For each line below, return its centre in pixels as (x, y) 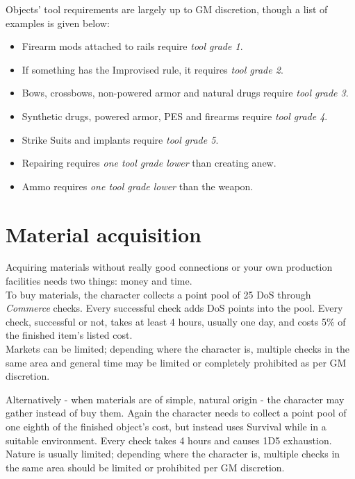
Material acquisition (104, 234)
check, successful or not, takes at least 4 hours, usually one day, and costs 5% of (176, 321)
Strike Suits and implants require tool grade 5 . (120, 139)
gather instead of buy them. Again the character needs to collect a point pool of (176, 413)
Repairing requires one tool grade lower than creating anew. (149, 163)
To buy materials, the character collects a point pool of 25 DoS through (158, 294)
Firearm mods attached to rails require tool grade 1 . (132, 46)
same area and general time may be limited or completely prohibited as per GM (176, 362)
